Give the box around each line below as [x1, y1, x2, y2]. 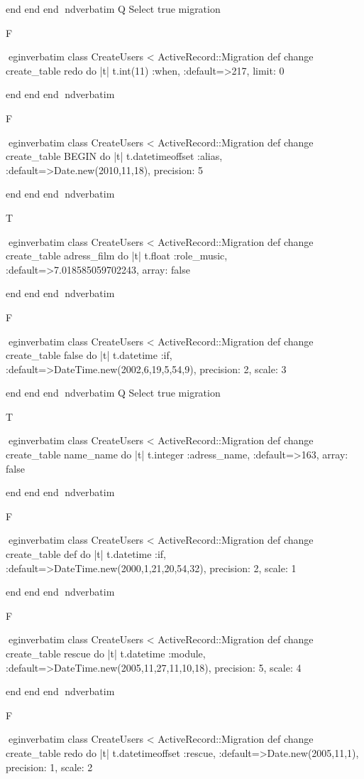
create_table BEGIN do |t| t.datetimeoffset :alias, [6, 149, 223, 163]
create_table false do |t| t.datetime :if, [6, 348, 172, 362]
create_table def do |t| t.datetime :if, [6, 547, 166, 562]
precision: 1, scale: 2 [6, 759, 93, 774]
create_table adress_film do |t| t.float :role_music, [6, 248, 228, 263]
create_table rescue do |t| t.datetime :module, [6, 646, 206, 660]
